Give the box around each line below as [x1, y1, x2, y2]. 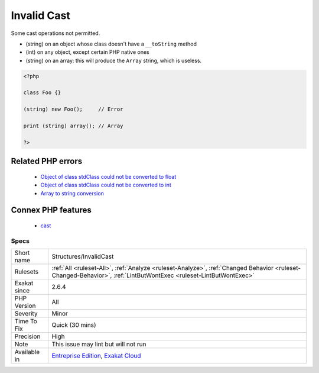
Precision [14, 332, 41, 340]
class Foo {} [23, 89, 61, 96]
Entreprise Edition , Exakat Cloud [51, 352, 141, 360]
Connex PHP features [11, 205, 92, 216]
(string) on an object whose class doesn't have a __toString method [25, 40, 197, 47]
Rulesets [14, 268, 38, 276]
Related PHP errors [11, 156, 83, 166]
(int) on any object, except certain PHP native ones [25, 49, 150, 56]
